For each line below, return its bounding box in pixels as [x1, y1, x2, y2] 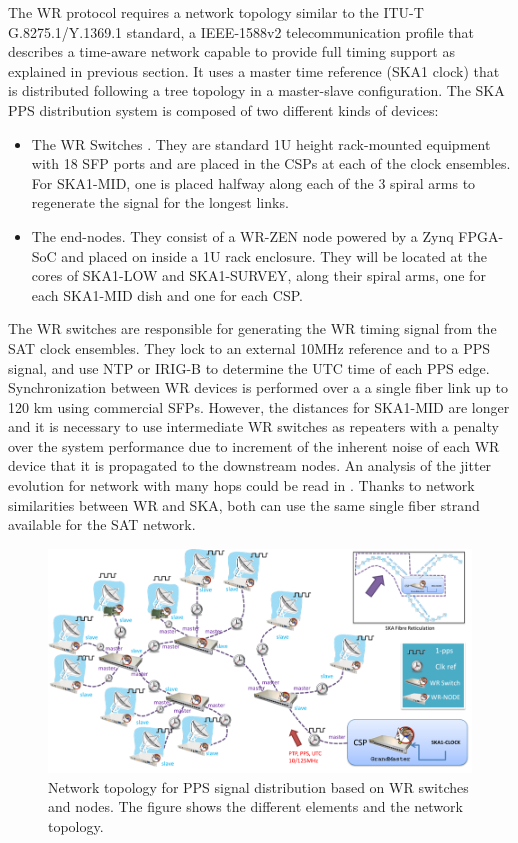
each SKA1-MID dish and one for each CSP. [31, 284, 303, 305]
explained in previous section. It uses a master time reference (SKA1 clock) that [8, 60, 500, 81]
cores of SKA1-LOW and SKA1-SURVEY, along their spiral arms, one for [31, 265, 486, 286]
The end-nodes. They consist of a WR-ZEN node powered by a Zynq [31, 225, 454, 246]
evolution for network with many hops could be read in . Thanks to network [8, 475, 475, 496]
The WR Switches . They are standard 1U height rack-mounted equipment [31, 133, 491, 154]
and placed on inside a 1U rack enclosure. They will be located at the [61, 245, 488, 266]
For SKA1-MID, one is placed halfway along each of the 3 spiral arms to [31, 172, 476, 193]
